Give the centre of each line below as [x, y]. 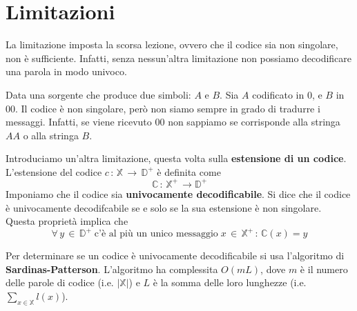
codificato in [278, 94]
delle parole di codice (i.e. [60, 282]
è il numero [324, 269]
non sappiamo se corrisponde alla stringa [254, 122]
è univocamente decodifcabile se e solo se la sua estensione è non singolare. [164, 207]
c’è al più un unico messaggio [156, 234]
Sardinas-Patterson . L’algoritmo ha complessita [112, 269]
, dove [273, 269]
